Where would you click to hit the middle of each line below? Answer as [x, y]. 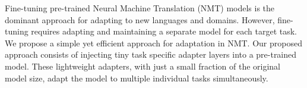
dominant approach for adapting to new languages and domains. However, [140, 19]
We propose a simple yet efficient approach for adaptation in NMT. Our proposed [153, 43]
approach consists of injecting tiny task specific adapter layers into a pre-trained [151, 54]
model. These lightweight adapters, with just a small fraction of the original [143, 66]
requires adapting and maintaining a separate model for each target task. [164, 31]
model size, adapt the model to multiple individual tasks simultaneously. [137, 78]
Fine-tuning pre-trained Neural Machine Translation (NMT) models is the [140, 8]
